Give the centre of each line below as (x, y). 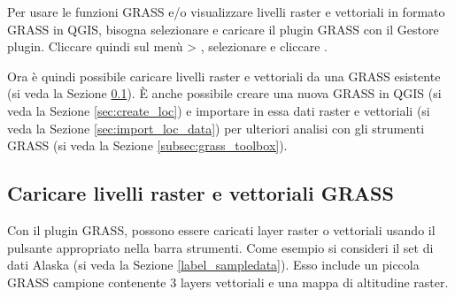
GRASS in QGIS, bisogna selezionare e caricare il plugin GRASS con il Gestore (223, 29)
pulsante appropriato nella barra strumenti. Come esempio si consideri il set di (220, 247)
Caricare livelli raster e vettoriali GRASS (201, 193)
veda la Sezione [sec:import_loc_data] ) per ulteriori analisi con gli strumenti (216, 128)
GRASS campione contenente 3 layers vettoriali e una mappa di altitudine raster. (228, 282)
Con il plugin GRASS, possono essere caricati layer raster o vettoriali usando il (221, 229)
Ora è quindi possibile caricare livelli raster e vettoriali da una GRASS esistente (224, 76)
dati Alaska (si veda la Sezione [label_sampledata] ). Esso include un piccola (213, 265)
